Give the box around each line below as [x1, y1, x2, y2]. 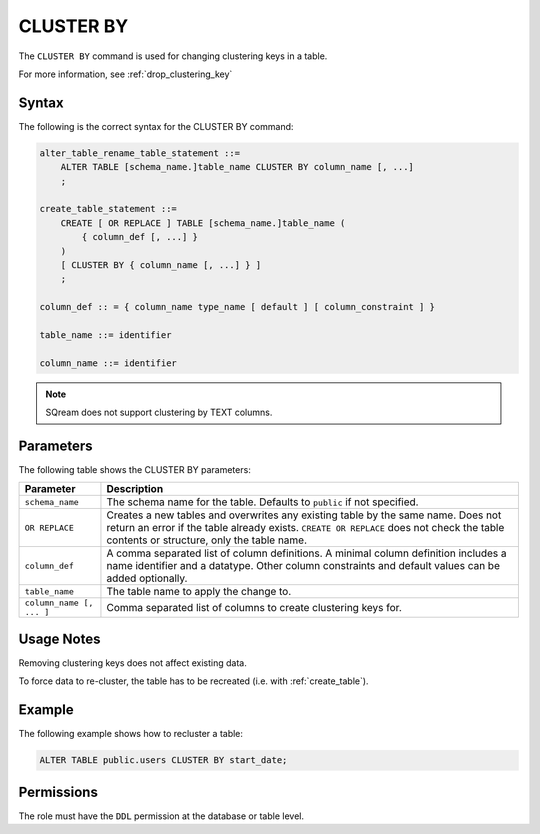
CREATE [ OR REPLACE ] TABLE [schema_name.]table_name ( [60, 217, 346, 229]
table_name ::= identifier [39, 329, 172, 340]
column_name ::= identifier [39, 357, 177, 369]
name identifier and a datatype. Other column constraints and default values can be [106, 559, 500, 573]
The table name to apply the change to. [106, 585, 292, 599]
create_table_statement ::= [39, 203, 177, 215]
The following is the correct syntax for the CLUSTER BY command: [18, 120, 294, 132]
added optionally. [106, 571, 188, 585]
